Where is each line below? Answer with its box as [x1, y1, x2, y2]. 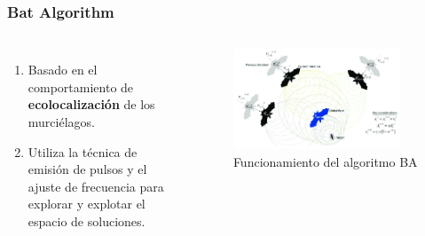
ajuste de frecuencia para [28, 177, 164, 195]
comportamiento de [28, 77, 134, 96]
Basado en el [28, 60, 98, 79]
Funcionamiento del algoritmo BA [232, 152, 418, 170]
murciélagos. [28, 113, 95, 130]
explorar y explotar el [28, 194, 146, 213]
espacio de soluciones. [28, 211, 146, 230]
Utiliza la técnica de [28, 142, 138, 161]
